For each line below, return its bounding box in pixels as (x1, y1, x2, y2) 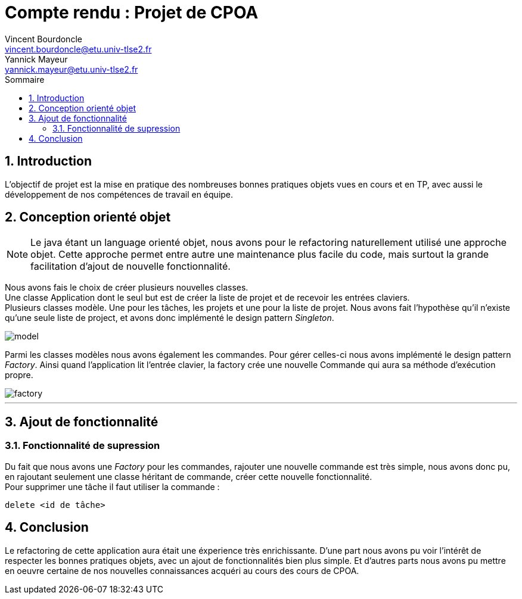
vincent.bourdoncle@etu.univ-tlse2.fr (5, 43, 152, 54)
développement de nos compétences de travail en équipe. (5, 189, 234, 199)
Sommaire (5, 74, 45, 85)
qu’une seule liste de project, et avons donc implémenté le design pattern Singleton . (5, 313, 334, 323)
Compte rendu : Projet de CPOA (5, 2, 259, 23)
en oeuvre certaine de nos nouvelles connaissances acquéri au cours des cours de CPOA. (5, 565, 359, 576)
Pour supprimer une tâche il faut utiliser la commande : (5, 481, 220, 492)
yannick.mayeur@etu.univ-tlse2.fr (5, 64, 138, 74)
